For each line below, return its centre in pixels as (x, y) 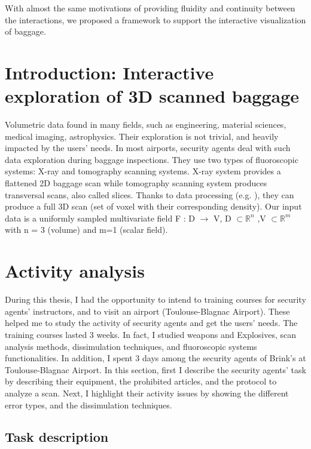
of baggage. (25, 31)
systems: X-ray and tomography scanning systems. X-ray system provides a (143, 171)
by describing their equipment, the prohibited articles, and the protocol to (141, 381)
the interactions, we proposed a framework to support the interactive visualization (155, 19)
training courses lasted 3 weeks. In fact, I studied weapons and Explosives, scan (151, 334)
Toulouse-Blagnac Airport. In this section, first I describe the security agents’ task (155, 369)
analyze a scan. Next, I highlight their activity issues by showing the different (147, 393)
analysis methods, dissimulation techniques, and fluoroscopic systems (131, 346)
